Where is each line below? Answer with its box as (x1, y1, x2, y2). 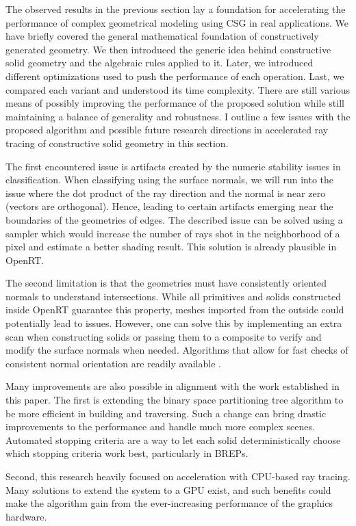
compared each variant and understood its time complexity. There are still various (5, 82, 350, 96)
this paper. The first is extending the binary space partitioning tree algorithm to (5, 393, 344, 407)
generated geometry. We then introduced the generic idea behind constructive (5, 42, 331, 56)
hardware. (5, 509, 47, 523)
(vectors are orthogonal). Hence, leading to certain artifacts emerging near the (5, 199, 333, 213)
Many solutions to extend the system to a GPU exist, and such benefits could (5, 482, 331, 497)
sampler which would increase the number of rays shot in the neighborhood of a (5, 226, 340, 240)
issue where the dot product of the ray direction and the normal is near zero (5, 185, 326, 200)
